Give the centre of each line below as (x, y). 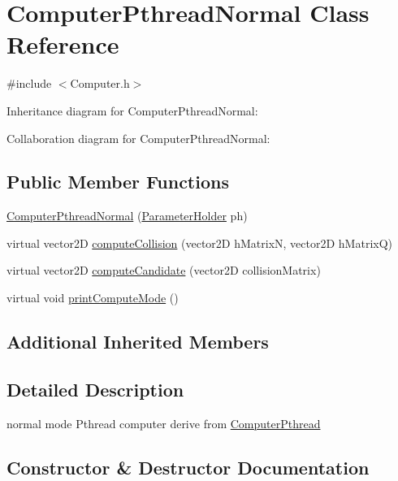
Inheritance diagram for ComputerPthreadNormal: (132, 110)
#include (29, 83)
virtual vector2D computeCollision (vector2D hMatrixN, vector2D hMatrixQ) (200, 243)
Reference (63, 44)
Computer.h (100, 83)
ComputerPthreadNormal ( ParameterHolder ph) (127, 216)
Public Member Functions (118, 182)
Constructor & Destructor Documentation (188, 467)
